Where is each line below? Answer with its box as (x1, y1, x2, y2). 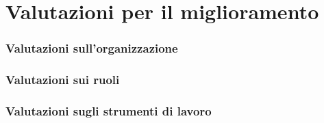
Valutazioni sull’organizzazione (5, 40, 178, 57)
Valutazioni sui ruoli (5, 71, 120, 88)
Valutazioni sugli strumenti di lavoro (5, 102, 212, 119)
